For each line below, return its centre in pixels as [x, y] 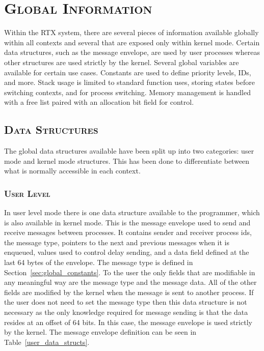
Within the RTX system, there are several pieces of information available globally [131, 32]
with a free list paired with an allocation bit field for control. [99, 102]
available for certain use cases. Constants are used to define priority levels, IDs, [128, 72]
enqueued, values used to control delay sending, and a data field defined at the [127, 252]
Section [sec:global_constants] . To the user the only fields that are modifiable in [130, 272]
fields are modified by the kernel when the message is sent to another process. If [129, 292]
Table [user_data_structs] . [47, 342]
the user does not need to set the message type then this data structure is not [126, 302]
